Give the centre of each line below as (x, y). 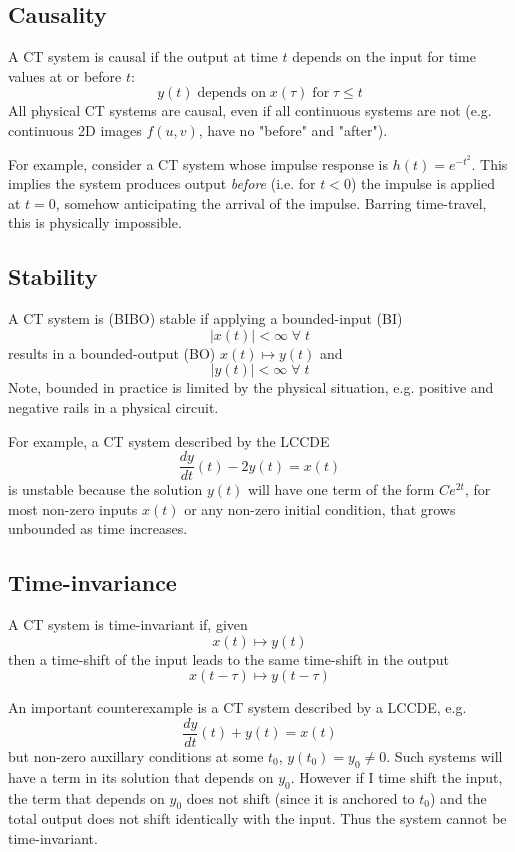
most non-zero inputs (73, 508)
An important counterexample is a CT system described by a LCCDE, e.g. (237, 707)
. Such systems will (444, 756)
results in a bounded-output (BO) (112, 352)
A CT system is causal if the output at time (143, 56)
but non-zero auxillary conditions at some (136, 756)
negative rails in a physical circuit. (113, 406)
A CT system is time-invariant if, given (128, 624)
